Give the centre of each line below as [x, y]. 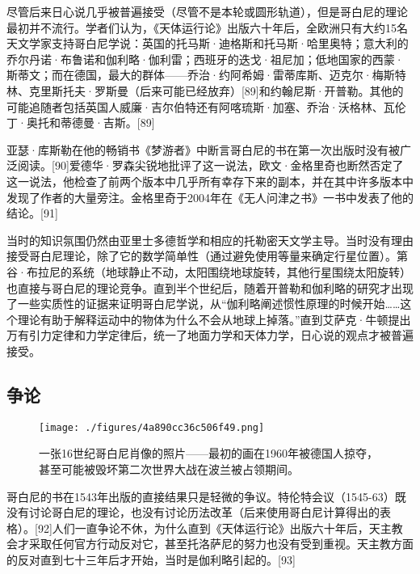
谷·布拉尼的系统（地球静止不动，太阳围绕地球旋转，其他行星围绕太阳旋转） [209, 271]
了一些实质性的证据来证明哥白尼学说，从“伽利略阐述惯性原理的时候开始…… [204, 304]
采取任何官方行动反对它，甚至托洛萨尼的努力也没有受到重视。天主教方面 [221, 544]
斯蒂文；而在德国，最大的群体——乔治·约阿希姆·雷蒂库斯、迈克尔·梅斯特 [206, 75]
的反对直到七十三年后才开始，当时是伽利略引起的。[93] [151, 559]
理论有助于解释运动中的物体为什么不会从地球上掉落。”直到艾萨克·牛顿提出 [214, 319]
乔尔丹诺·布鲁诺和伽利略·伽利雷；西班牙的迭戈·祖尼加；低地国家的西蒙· [205, 59]
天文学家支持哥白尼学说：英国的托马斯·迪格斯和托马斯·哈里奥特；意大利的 [208, 43]
